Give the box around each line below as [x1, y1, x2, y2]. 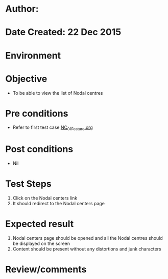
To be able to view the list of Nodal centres [12, 90, 103, 96]
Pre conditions [5, 107, 68, 119]
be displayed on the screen [12, 240, 70, 247]
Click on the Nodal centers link [12, 195, 78, 201]
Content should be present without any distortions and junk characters [12, 246, 162, 252]
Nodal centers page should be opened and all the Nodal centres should [12, 235, 163, 241]
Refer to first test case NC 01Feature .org [12, 124, 93, 132]
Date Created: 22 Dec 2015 [5, 26, 122, 38]
